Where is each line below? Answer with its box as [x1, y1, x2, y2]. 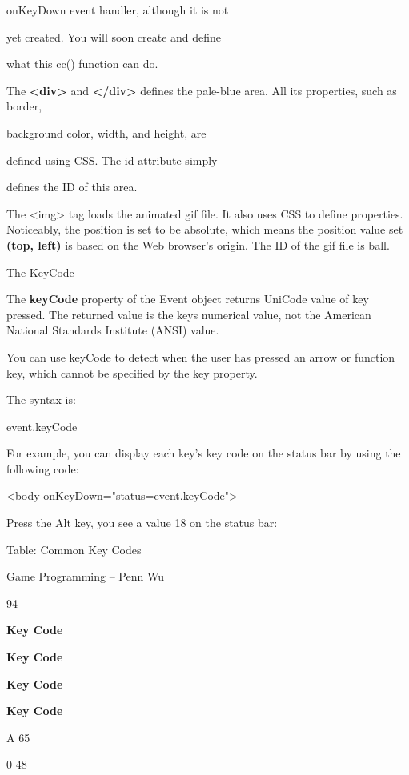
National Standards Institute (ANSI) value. [6, 322, 219, 338]
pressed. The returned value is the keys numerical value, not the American [6, 306, 371, 322]
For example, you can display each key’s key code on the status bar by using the [6, 445, 401, 461]
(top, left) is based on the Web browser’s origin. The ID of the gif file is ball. [6, 236, 390, 253]
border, [6, 98, 42, 114]
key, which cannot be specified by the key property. [6, 364, 258, 381]
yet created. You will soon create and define [6, 28, 222, 45]
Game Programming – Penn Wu [6, 568, 164, 585]
